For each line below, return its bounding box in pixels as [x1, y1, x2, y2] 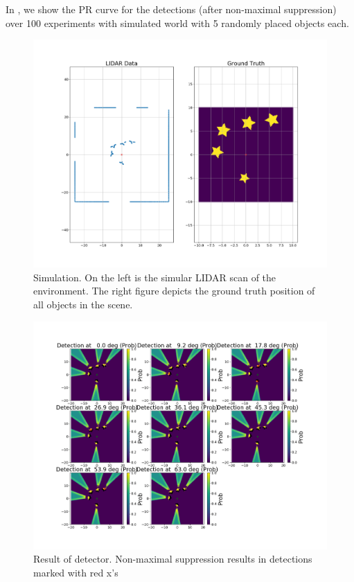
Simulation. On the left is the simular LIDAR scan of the [33, 270, 276, 284]
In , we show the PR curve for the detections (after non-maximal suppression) [6, 2, 337, 16]
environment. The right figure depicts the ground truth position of [33, 283, 315, 298]
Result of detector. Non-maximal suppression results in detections [33, 552, 312, 566]
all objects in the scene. [33, 297, 133, 312]
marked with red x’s [33, 565, 118, 579]
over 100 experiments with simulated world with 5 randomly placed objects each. [6, 15, 349, 30]
